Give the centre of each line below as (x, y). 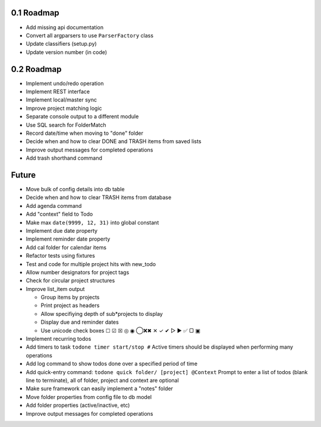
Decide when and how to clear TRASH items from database (99, 197)
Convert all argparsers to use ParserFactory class (90, 35)
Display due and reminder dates (80, 322)
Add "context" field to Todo (59, 214)
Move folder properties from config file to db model (89, 397)
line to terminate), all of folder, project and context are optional (103, 380)
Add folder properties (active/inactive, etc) (78, 405)
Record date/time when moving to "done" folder (85, 133)
